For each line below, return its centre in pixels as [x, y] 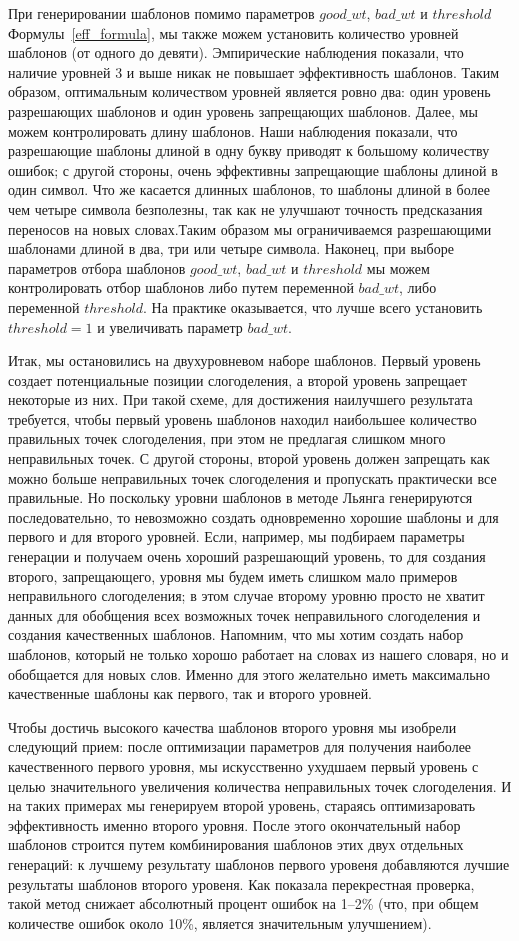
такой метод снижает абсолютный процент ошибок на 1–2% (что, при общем [243, 903]
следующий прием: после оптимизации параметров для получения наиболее [240, 746]
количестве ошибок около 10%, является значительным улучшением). [220, 922]
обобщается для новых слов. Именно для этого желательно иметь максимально [249, 673]
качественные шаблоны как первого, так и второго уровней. [190, 693]
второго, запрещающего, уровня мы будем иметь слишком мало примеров [233, 575]
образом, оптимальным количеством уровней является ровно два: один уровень [249, 91]
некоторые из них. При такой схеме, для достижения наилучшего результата [240, 399]
